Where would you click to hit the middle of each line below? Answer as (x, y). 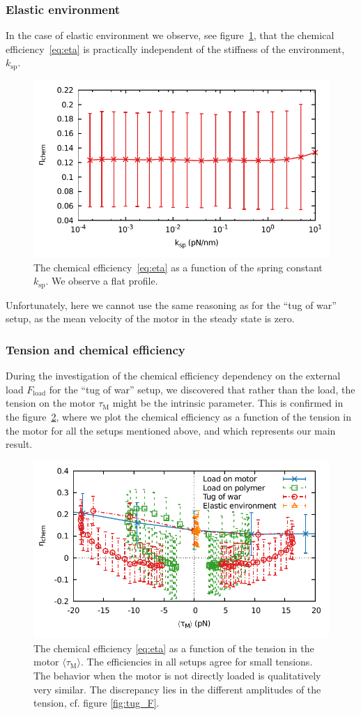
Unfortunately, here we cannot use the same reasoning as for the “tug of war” (171, 304)
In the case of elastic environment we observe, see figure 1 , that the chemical (170, 35)
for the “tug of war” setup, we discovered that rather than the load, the (202, 389)
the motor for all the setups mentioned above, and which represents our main (171, 430)
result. (19, 444)
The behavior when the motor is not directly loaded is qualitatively (177, 676)
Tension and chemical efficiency (95, 349)
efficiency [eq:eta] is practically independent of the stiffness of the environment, (175, 48)
